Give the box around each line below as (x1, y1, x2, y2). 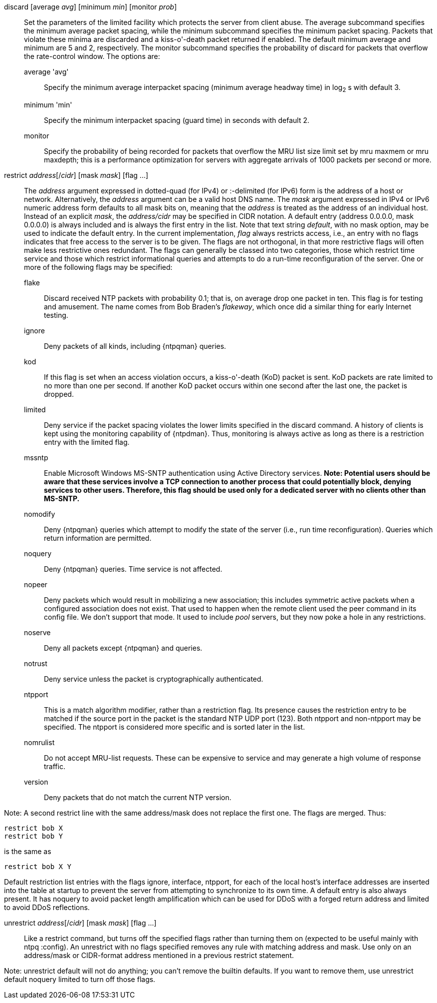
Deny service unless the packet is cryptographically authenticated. (44, 674, 263, 683)
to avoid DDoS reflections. (4, 903, 90, 912)
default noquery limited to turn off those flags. (4, 975, 156, 984)
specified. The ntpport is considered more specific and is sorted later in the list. (44, 722, 305, 731)
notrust (24, 659, 47, 668)
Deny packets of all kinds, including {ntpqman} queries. (44, 341, 226, 350)
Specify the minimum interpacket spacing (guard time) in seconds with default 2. (44, 115, 310, 124)
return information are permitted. (44, 533, 152, 542)
